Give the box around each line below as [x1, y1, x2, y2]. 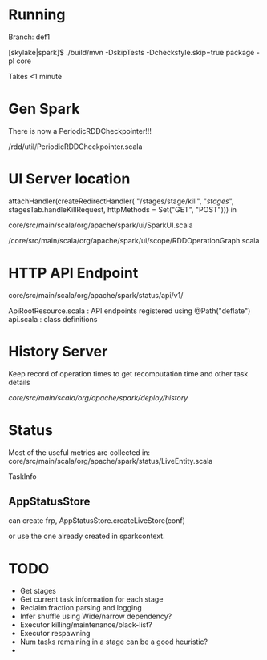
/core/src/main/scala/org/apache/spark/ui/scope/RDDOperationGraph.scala [8, 235, 260, 245]
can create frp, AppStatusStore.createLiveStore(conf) [8, 516, 186, 525]
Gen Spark [8, 100, 80, 118]
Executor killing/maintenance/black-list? [19, 620, 152, 630]
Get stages [19, 586, 56, 596]
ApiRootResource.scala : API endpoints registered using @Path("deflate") [8, 306, 251, 316]
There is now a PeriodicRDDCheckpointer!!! [8, 126, 152, 135]
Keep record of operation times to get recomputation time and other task [8, 368, 249, 378]
